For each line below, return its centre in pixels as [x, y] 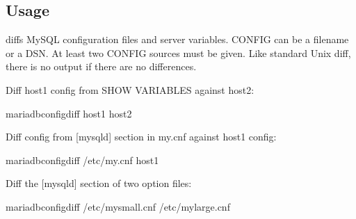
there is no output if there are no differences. [101, 66]
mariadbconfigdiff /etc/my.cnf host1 [82, 160]
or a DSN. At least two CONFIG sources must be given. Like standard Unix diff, [178, 52]
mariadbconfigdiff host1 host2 [69, 113]
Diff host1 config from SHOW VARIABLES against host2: [130, 89]
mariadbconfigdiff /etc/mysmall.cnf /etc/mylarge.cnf [118, 206]
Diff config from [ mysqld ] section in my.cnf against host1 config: [141, 137]
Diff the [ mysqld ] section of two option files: [99, 183]
